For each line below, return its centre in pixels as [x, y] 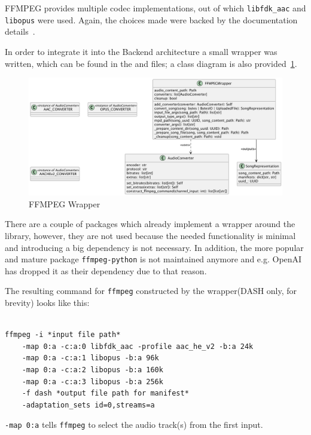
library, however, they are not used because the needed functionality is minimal [150, 235]
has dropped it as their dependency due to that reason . [106, 270]
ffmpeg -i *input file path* [63, 335]
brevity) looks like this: [47, 303]
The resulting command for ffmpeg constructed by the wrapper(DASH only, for [151, 291]
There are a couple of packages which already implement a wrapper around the [150, 224]
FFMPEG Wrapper [65, 203]
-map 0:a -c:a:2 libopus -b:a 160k [92, 370]
